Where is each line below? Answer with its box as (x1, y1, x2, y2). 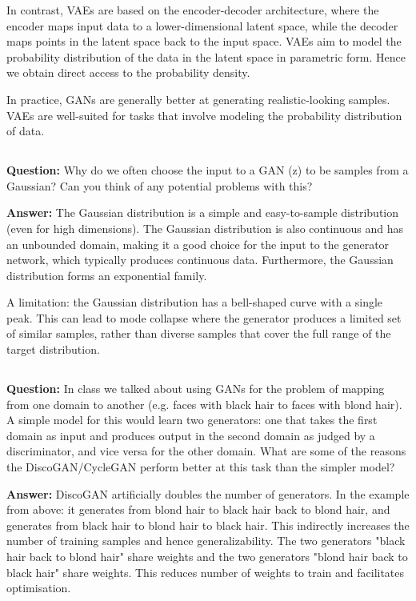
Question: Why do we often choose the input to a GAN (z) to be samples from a (6, 162, 409, 178)
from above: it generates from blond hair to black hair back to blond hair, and (6, 501, 390, 518)
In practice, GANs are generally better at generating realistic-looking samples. (6, 90, 390, 107)
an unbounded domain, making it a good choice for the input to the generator (6, 235, 390, 252)
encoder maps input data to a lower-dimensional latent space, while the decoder (6, 17, 398, 34)
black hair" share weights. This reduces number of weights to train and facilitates (6, 563, 405, 580)
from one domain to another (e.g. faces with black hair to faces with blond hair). (6, 395, 402, 412)
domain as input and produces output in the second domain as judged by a (6, 427, 375, 443)
